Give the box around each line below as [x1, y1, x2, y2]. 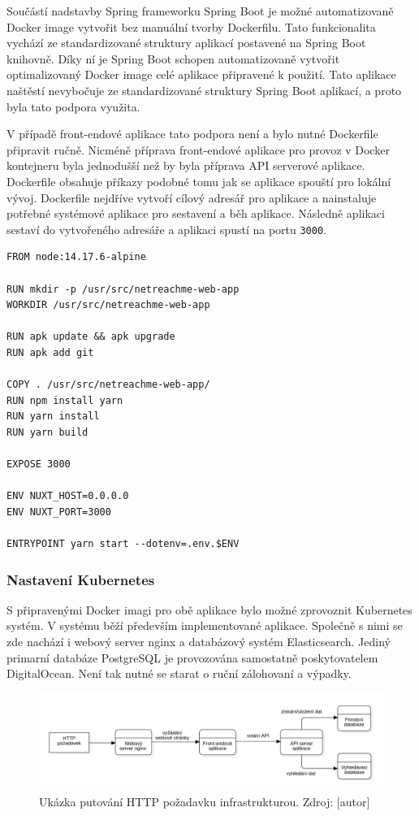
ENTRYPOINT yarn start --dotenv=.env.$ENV [6, 538, 240, 550]
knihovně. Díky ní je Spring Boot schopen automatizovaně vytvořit [6, 50, 340, 67]
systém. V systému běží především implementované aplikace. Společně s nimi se [6, 617, 403, 634]
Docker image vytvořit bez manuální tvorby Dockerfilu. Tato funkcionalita [6, 18, 376, 35]
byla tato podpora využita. [6, 98, 140, 115]
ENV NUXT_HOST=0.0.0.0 [6, 490, 129, 502]
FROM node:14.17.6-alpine [6, 251, 146, 263]
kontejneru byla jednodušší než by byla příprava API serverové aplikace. [6, 157, 365, 174]
